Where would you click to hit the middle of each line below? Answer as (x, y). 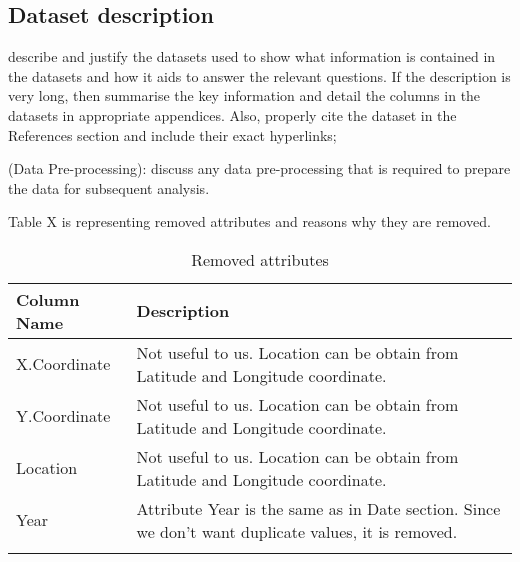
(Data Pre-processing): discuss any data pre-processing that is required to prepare (259, 168)
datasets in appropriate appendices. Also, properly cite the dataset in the (232, 114)
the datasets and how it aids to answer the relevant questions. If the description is (259, 75)
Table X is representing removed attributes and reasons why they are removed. (249, 221)
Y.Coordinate (63, 416)
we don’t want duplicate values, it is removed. (297, 531)
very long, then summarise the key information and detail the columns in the (244, 95)
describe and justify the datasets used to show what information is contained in (252, 56)
